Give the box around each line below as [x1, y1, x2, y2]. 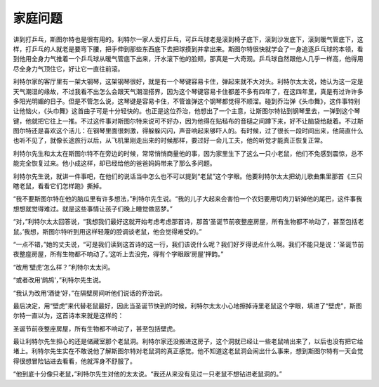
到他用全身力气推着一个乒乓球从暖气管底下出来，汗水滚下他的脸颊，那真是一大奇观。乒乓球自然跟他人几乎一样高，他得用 [13, 55, 364, 63]
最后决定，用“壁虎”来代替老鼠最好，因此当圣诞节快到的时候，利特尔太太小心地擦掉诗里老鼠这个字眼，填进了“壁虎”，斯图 [13, 301, 362, 310]
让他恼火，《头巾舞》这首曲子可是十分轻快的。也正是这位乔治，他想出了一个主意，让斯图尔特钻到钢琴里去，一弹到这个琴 [13, 107, 361, 115]
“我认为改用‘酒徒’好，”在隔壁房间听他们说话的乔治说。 [13, 289, 166, 297]
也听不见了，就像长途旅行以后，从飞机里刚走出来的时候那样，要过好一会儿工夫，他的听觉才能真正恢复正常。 [13, 136, 326, 145]
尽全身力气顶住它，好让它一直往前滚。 [13, 64, 124, 73]
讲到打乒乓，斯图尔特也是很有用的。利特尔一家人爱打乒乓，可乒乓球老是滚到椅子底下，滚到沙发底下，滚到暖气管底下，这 [13, 35, 364, 44]
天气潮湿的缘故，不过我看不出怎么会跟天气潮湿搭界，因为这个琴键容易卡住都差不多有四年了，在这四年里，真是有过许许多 [13, 87, 364, 96]
